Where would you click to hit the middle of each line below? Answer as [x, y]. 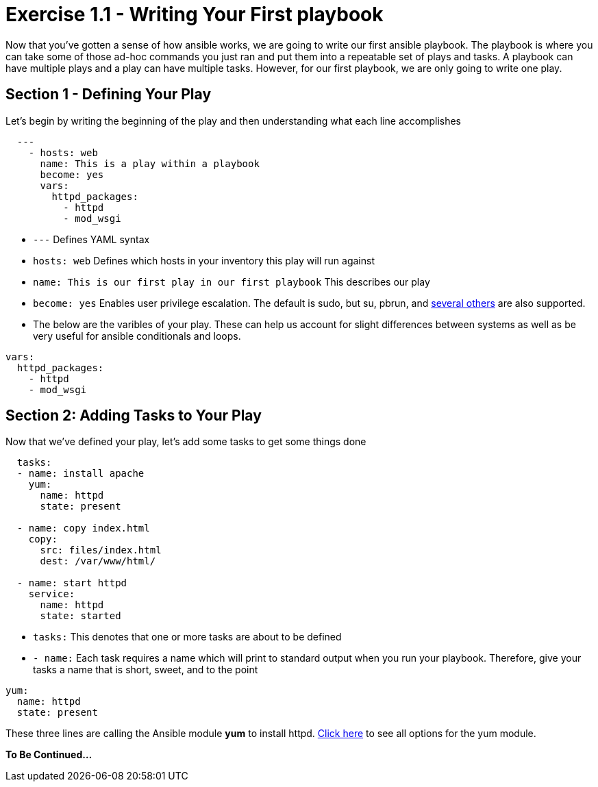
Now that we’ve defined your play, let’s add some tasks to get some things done [186, 442]
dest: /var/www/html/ [98, 561]
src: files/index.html [101, 550]
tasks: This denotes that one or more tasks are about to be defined [187, 637]
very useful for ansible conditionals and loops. [137, 336]
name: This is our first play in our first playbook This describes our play [232, 282]
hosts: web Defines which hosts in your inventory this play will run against [204, 260]
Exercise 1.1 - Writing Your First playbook [195, 14]
